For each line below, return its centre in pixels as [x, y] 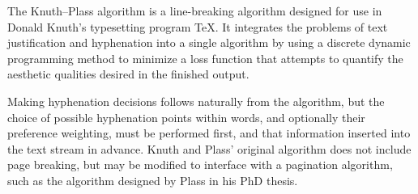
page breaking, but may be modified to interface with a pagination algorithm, [200, 164]
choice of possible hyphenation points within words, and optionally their [186, 117]
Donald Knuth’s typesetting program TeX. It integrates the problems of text [198, 26]
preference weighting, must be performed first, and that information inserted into [209, 133]
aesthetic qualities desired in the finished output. [128, 74]
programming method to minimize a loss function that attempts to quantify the [205, 58]
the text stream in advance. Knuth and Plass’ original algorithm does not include [209, 148]
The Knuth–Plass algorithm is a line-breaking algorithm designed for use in [195, 11]
